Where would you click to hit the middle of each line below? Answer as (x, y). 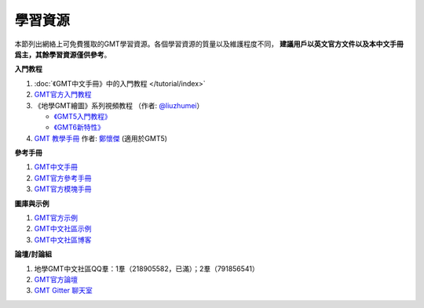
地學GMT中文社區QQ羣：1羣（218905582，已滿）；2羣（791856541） (146, 268)
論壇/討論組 (33, 254)
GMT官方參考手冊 (63, 178)
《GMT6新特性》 (79, 127)
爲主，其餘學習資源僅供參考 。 (63, 54)
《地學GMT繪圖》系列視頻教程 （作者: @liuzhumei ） (119, 105)
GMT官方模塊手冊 (63, 189)
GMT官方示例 (56, 218)
